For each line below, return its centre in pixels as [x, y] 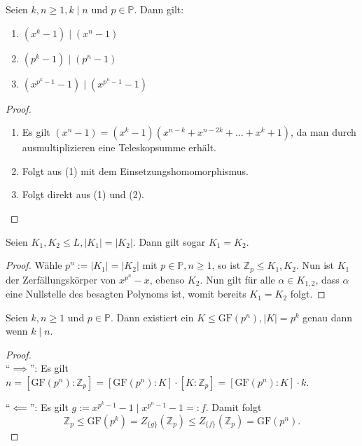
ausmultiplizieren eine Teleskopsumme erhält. [119, 147]
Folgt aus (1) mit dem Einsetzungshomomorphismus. [135, 170]
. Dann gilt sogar [169, 241]
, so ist [226, 265]
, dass [327, 279]
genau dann [328, 317]
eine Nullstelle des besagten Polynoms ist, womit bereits [126, 294]
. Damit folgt [234, 407]
